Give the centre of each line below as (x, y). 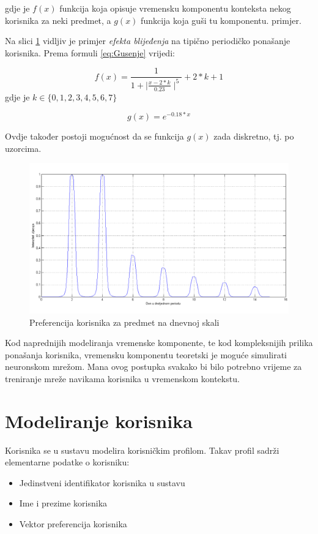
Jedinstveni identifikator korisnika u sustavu (102, 482)
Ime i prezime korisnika (63, 503)
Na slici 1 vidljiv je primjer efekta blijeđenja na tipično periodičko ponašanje (148, 41)
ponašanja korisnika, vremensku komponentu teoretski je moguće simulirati (146, 354)
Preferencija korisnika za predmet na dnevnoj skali (124, 322)
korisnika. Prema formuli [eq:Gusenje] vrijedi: (90, 52)
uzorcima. (23, 148)
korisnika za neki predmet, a (58, 20)
